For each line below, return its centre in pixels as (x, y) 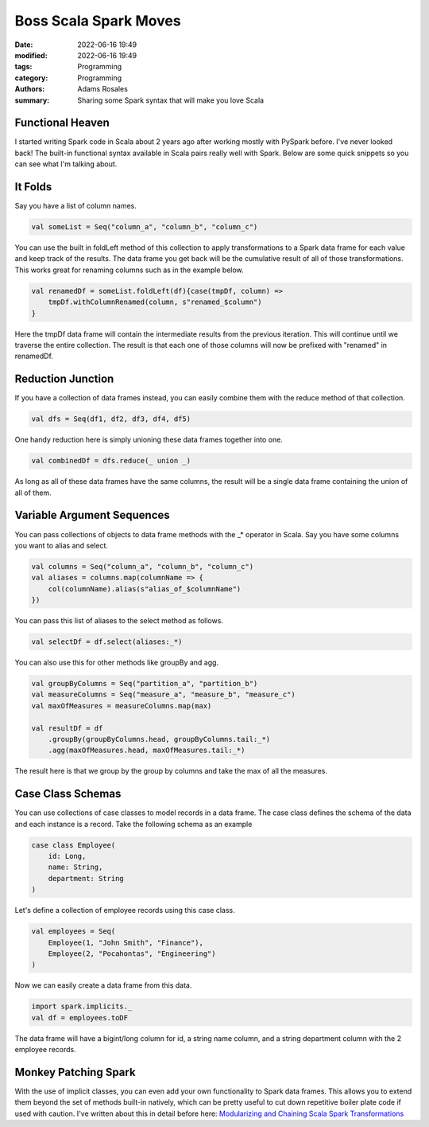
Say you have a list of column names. (75, 206)
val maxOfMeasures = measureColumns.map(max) (122, 706)
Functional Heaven (62, 123)
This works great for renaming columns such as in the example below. (129, 270)
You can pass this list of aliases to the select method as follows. (119, 621)
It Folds (33, 187)
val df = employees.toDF (80, 1018)
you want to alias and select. (62, 545)
